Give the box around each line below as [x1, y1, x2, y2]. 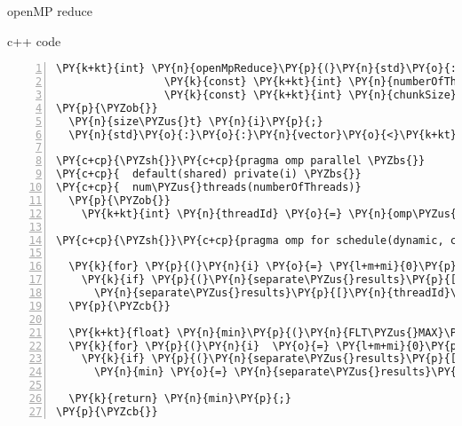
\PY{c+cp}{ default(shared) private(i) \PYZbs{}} [56, 168, 362, 181]
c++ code [7, 31, 61, 50]
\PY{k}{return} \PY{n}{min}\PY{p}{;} [68, 392, 291, 406]
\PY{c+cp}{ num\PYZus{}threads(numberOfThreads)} [56, 181, 362, 194]
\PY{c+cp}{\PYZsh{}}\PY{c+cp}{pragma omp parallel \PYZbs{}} [56, 154, 426, 168]
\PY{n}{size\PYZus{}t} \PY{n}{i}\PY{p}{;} [68, 114, 323, 128]
